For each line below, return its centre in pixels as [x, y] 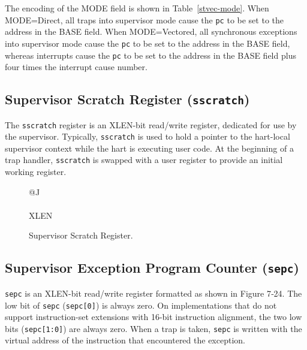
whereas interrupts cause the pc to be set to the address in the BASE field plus [151, 55]
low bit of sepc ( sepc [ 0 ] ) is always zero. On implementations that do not [141, 305]
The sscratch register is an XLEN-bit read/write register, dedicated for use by [151, 124]
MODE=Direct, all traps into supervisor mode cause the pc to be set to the [144, 19]
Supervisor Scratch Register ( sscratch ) [127, 99]
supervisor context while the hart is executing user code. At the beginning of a [149, 148]
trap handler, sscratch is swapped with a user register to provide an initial [144, 160]
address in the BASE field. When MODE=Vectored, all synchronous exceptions [151, 31]
